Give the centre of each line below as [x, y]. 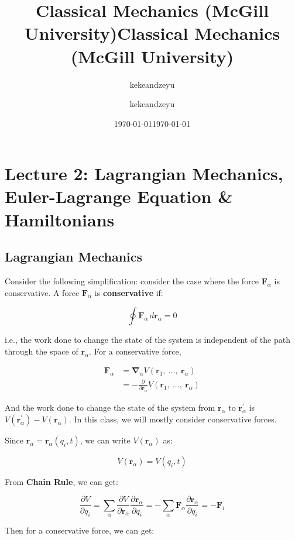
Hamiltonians [60, 219]
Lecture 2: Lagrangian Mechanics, [144, 173]
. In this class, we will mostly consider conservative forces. [173, 419]
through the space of [42, 351]
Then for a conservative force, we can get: [80, 530]
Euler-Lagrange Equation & [119, 196]
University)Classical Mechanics [152, 33]
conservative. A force [42, 292]
